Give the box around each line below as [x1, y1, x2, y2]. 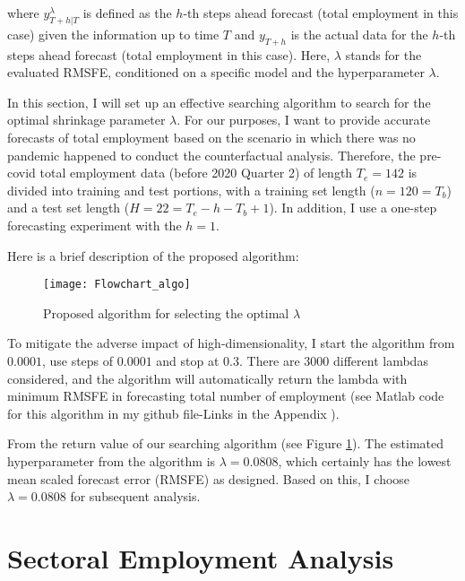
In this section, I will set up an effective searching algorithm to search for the [7, 92, 431, 111]
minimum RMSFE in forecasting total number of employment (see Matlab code [7, 386, 444, 405]
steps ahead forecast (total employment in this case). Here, [7, 45, 331, 64]
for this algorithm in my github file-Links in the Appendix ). [7, 403, 340, 422]
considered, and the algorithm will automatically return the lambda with [7, 369, 408, 387]
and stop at [156, 351, 220, 369]
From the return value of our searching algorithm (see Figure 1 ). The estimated [7, 434, 443, 453]
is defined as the [82, 4, 172, 22]
